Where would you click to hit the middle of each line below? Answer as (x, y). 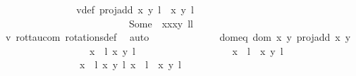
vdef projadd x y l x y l (135, 9)
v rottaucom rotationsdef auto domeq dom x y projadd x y (178, 37)
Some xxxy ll (161, 23)
